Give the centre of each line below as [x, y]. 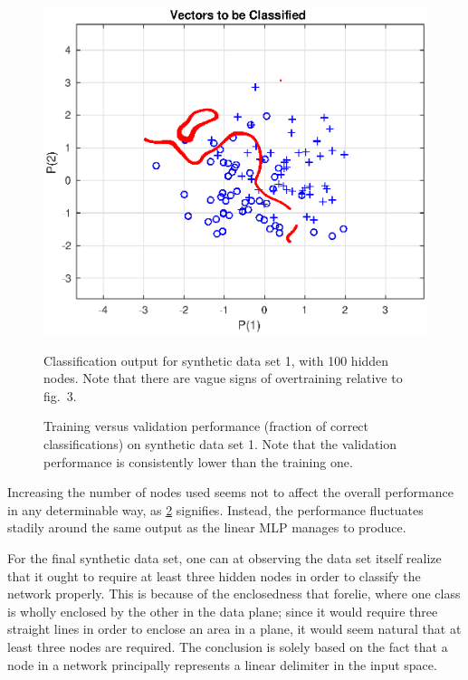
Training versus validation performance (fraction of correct [206, 426]
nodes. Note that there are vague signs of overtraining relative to [223, 378]
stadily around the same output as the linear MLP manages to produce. [207, 527]
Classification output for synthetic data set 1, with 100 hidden [216, 360]
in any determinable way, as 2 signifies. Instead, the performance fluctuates [215, 509]
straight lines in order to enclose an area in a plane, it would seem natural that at [234, 629]
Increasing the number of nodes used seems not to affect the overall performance [230, 492]
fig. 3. [60, 395]
